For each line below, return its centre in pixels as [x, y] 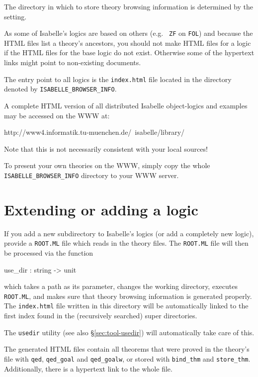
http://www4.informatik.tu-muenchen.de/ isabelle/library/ [94, 132]
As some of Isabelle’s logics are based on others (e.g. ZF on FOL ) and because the [129, 33]
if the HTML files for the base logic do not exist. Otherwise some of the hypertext [129, 52]
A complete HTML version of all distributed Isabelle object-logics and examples [126, 105]
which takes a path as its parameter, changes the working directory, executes [121, 286]
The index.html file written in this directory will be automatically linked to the [126, 306]
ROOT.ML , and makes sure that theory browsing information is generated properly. [128, 296]
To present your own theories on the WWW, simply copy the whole [107, 165]
